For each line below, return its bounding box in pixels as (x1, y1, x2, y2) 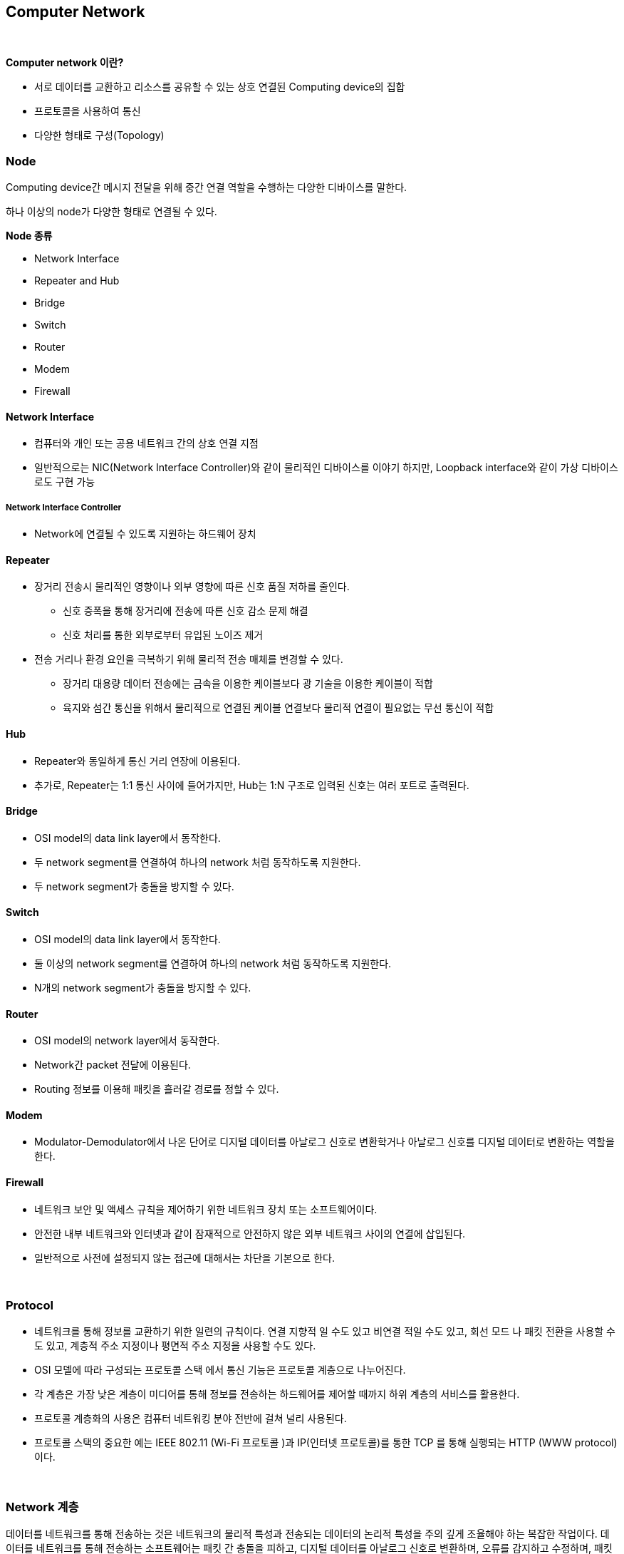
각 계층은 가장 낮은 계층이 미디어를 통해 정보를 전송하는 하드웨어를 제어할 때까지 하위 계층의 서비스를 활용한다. (34, 1388, 520, 1401)
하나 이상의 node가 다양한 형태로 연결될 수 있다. (6, 205, 217, 218)
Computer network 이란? (6, 56, 124, 69)
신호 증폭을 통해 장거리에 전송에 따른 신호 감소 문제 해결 (63, 604, 308, 617)
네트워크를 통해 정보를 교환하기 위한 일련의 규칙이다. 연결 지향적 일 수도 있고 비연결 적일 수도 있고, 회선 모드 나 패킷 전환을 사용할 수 (34, 1325, 615, 1338)
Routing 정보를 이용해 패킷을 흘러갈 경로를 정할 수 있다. (34, 1083, 279, 1096)
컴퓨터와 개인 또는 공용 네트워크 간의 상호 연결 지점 (34, 437, 259, 450)
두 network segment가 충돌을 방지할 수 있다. (34, 880, 234, 892)
